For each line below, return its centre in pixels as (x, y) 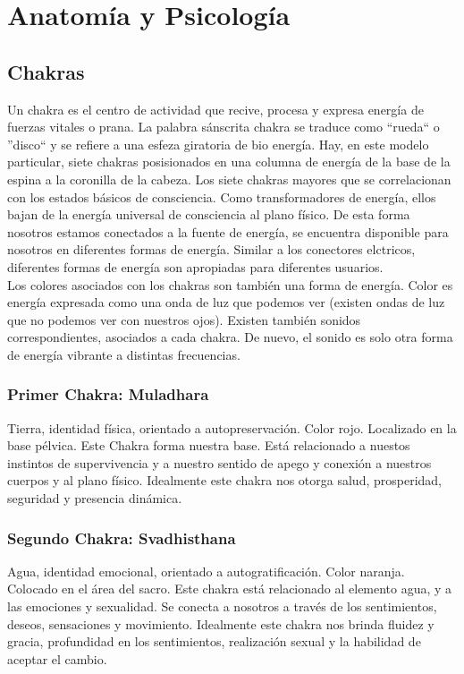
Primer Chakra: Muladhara (108, 394)
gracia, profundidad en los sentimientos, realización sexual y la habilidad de (214, 641)
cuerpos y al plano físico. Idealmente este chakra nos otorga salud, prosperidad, (224, 480)
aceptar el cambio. (57, 658)
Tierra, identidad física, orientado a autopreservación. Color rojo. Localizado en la (232, 427)
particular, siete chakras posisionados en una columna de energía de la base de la (229, 162)
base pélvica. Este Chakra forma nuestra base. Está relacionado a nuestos (209, 445)
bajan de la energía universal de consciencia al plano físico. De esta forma (209, 214)
